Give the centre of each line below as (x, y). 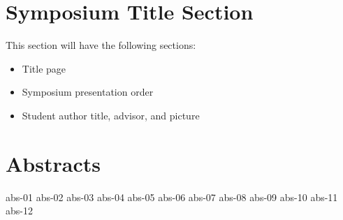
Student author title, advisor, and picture (111, 115)
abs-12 (19, 211)
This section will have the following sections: (101, 45)
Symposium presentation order (88, 92)
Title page (44, 68)
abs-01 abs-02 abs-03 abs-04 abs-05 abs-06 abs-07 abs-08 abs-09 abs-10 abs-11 (172, 197)
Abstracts (53, 163)
